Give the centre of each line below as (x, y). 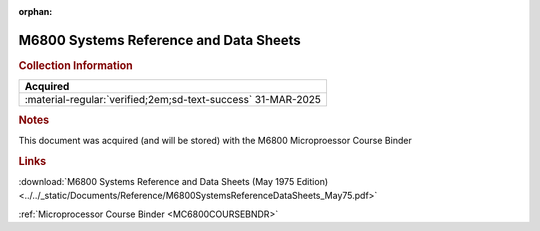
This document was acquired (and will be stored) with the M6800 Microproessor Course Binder (215, 140)
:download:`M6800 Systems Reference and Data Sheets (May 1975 (156, 181)
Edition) (312, 181)
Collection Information (76, 65)
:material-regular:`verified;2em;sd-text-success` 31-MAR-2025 (173, 100)
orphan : (35, 11)
